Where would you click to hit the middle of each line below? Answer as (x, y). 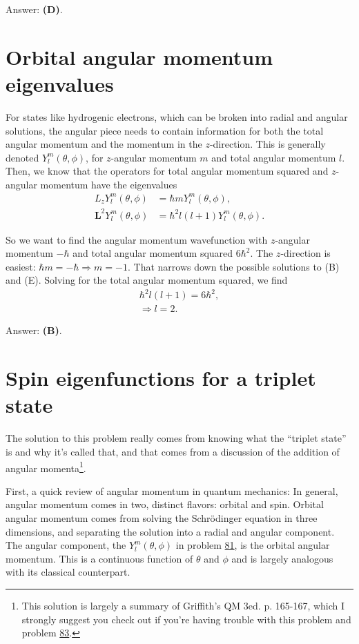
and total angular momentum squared (153, 253)
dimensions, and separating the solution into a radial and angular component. (170, 531)
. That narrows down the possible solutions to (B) (233, 266)
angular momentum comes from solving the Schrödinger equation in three (162, 518)
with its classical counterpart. (68, 572)
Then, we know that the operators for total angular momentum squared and (167, 171)
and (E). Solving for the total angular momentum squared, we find (147, 280)
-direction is (305, 253)
